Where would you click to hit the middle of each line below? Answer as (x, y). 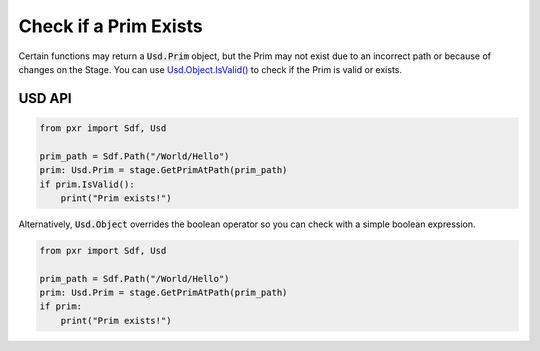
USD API (45, 98)
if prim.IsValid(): (87, 184)
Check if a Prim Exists (111, 26)
